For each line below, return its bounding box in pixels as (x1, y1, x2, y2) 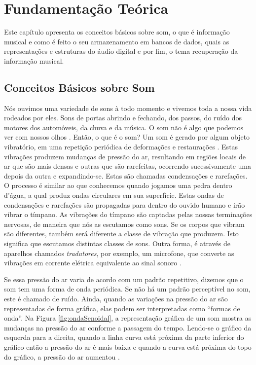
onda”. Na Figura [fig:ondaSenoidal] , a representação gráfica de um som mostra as (4, 313, 252, 323)
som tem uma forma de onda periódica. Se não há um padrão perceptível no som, (4, 284, 251, 294)
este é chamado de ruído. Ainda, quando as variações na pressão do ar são (4, 293, 228, 303)
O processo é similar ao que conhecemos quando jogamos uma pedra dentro (4, 180, 232, 190)
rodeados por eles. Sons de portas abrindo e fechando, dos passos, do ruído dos (4, 112, 242, 123)
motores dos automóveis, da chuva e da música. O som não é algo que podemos (4, 122, 243, 132)
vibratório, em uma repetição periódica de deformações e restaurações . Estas (4, 142, 238, 152)
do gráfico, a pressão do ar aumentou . (4, 351, 120, 362)
